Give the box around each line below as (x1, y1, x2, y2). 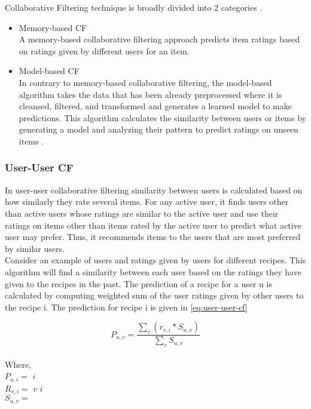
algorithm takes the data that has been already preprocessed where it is (19, 88, 282, 100)
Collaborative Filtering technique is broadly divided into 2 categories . (5, 1, 263, 13)
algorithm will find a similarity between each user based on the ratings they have (5, 265, 301, 278)
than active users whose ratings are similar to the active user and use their (5, 207, 279, 219)
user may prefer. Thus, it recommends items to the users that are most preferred (5, 230, 301, 243)
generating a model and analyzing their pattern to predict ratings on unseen (19, 123, 298, 136)
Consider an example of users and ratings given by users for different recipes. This (5, 254, 306, 266)
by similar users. (5, 242, 65, 254)
